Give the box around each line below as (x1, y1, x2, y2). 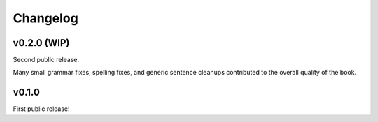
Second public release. (13, 56, 80, 64)
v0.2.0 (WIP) (13, 37, 70, 49)
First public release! (13, 105, 70, 113)
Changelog (13, 10, 78, 26)
